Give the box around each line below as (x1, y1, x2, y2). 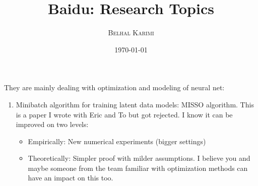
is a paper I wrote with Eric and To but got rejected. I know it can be (16, 109, 233, 119)
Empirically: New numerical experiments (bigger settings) (28, 136, 206, 146)
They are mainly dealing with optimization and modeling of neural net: (4, 82, 225, 93)
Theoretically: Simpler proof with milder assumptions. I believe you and (28, 153, 250, 163)
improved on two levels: (16, 119, 89, 130)
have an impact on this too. (28, 172, 113, 183)
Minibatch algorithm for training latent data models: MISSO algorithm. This (16, 99, 254, 109)
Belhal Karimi (108, 27, 154, 38)
